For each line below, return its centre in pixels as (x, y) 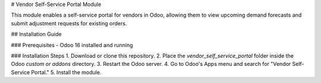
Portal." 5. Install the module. (66, 72)
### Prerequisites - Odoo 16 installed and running (72, 45)
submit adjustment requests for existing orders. (69, 23)
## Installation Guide (36, 34)
